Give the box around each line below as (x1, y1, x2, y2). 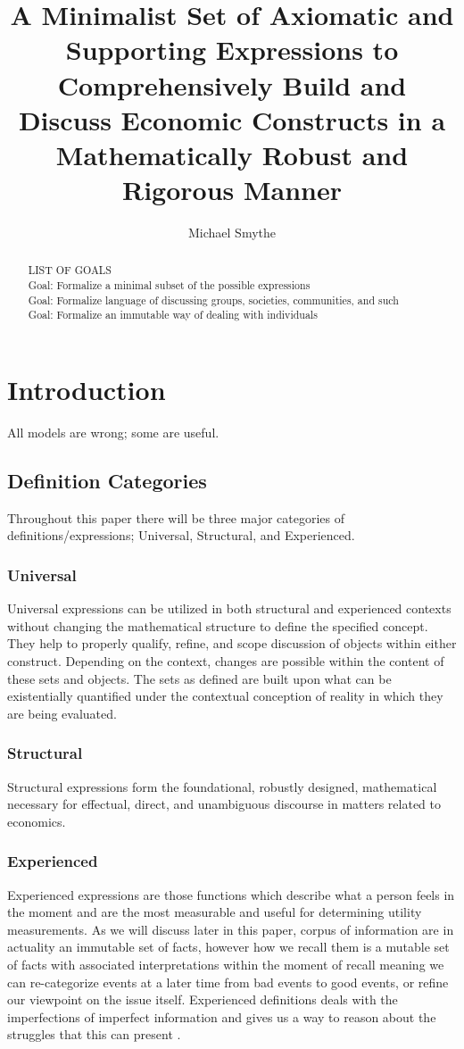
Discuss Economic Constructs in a (18, 101, 446, 137)
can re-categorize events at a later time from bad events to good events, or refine (7, 972, 449, 991)
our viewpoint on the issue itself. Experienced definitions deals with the (7, 990, 398, 1009)
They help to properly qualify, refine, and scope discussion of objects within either (7, 634, 457, 653)
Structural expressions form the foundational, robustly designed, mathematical (7, 777, 437, 795)
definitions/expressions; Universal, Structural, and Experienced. (7, 526, 355, 545)
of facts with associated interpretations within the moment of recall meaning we (7, 954, 444, 973)
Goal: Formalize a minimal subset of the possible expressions (28, 278, 311, 293)
